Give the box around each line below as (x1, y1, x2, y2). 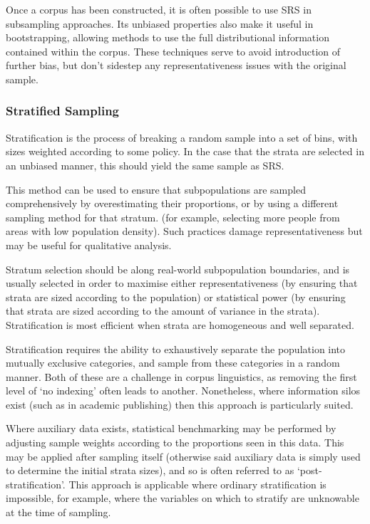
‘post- (297, 463, 322, 478)
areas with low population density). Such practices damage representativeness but (6, 224, 363, 239)
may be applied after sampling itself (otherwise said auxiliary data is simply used (6, 449, 361, 463)
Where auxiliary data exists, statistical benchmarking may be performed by (6, 421, 336, 436)
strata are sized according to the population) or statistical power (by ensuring (6, 289, 346, 304)
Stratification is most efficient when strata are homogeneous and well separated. (6, 317, 354, 332)
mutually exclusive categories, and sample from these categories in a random (6, 355, 340, 370)
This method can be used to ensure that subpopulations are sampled (6, 182, 306, 197)
